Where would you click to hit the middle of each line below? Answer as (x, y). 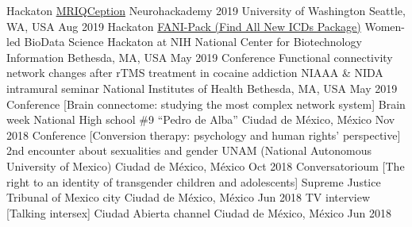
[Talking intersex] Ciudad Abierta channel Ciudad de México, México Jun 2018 (199, 212)
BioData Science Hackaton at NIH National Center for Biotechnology (193, 42)
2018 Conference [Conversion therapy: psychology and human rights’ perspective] (204, 135)
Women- (385, 26)
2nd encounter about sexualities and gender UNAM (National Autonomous (189, 150)
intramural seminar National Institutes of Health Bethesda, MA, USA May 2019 (202, 88)
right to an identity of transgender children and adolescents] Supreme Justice (194, 181)
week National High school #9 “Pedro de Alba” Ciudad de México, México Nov (201, 119)
